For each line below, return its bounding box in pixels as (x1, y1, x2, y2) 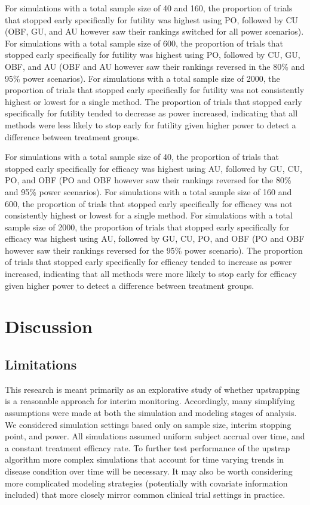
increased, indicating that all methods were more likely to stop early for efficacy (5, 267, 297, 280)
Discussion (5, 314, 93, 338)
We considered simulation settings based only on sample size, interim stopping (5, 418, 291, 430)
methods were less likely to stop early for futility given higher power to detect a (5, 118, 296, 131)
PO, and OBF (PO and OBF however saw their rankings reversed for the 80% (5, 174, 291, 186)
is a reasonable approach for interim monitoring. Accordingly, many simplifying (5, 395, 295, 407)
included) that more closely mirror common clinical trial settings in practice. (5, 488, 286, 501)
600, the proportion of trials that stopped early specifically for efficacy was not (5, 197, 293, 210)
